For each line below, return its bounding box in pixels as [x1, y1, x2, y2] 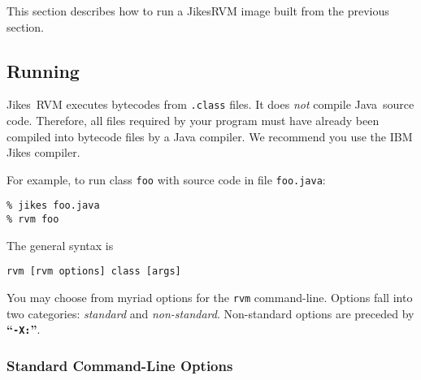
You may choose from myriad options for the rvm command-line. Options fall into [7, 289, 413, 306]
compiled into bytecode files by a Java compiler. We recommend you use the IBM [7, 127, 413, 145]
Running [7, 58, 80, 83]
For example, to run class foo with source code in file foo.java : [7, 171, 326, 188]
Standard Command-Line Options [7, 355, 233, 375]
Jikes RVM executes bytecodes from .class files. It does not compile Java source [7, 96, 414, 113]
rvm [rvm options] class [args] [7, 266, 181, 278]
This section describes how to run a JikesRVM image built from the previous [7, 2, 389, 19]
